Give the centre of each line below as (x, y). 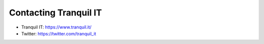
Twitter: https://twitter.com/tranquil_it (59, 33)
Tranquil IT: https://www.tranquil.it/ (56, 27)
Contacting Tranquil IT (55, 13)
